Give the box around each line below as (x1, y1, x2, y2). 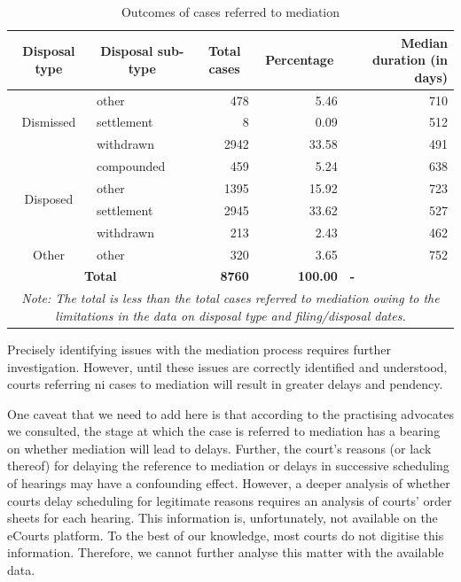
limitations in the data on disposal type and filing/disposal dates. (55, 306, 406, 324)
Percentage (265, 50, 334, 69)
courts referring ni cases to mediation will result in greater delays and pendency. (7, 375, 443, 393)
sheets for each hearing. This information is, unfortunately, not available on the (7, 508, 438, 527)
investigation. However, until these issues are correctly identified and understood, (7, 357, 448, 376)
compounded (96, 157, 166, 175)
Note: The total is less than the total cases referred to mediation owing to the (21, 289, 440, 307)
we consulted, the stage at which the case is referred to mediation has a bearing (7, 422, 441, 440)
